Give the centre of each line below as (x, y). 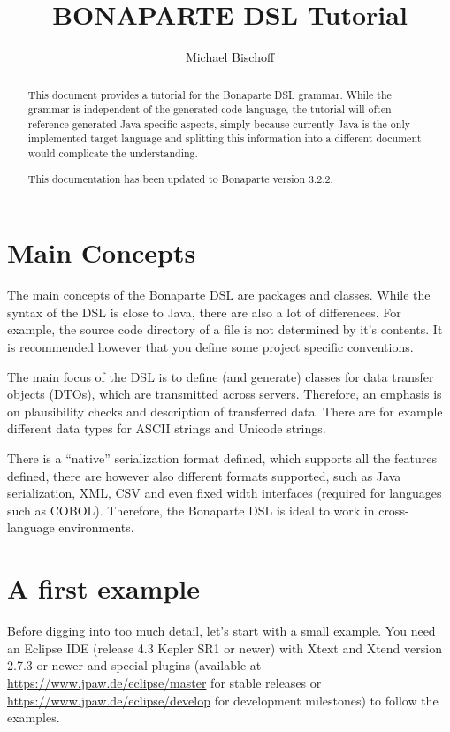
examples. (34, 717)
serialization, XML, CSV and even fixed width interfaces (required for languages (225, 493)
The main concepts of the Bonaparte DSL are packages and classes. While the (219, 295)
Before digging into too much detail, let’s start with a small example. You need (221, 631)
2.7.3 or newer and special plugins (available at (134, 665)
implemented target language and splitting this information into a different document (225, 138)
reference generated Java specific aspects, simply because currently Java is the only (219, 123)
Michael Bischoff (230, 57)
